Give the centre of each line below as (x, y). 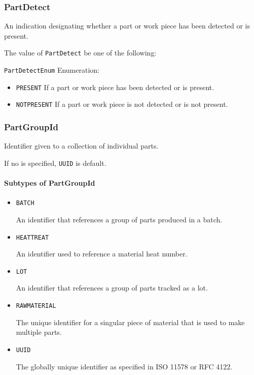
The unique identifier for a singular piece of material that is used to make (130, 322)
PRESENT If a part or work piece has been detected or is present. (115, 87)
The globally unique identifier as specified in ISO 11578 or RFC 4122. (124, 366)
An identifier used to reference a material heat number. (102, 254)
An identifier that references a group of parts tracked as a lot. (112, 288)
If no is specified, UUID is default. (55, 163)
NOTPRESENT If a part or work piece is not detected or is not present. (122, 104)
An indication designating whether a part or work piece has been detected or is (127, 26)
